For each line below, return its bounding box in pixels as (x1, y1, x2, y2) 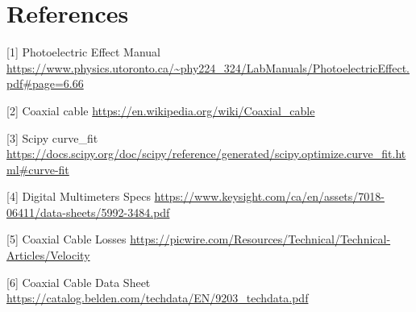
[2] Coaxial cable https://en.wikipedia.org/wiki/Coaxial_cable (6, 102, 315, 119)
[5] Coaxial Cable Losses (6, 231, 127, 248)
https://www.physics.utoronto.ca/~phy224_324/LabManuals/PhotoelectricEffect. (6, 59, 410, 76)
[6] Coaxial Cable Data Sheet (6, 273, 151, 290)
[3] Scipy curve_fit (6, 129, 98, 146)
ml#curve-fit (6, 160, 69, 177)
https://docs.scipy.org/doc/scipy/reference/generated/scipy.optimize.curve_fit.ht (6, 145, 406, 162)
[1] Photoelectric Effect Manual (6, 44, 160, 60)
